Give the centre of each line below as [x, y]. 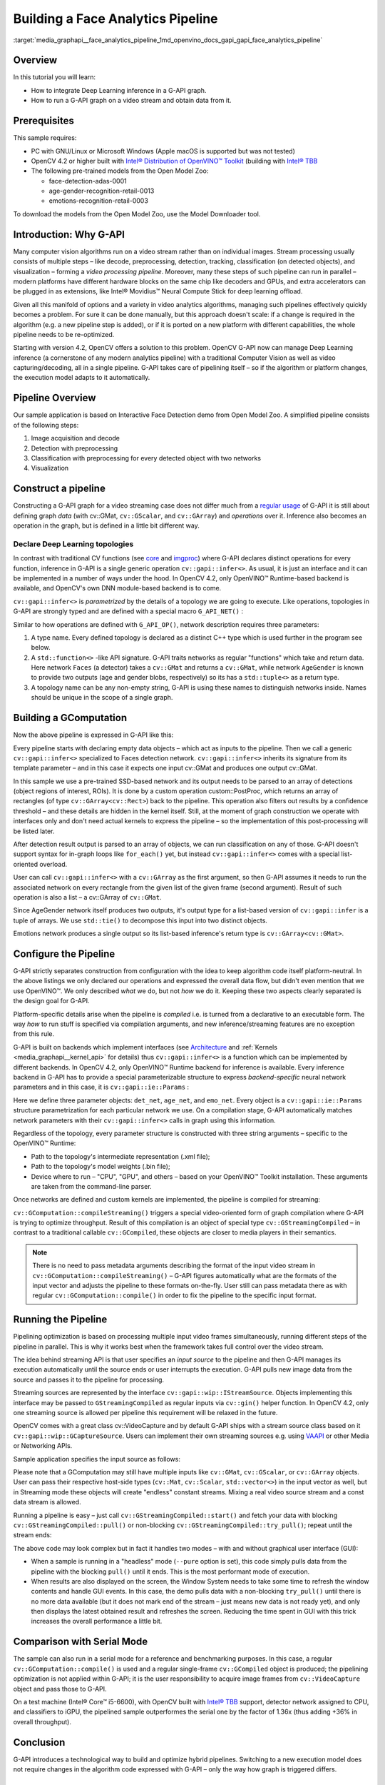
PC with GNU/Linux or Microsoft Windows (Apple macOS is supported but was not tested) [163, 151]
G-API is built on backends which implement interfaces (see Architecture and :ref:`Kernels [145, 1047]
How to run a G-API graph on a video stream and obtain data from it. [131, 101]
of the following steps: [46, 425]
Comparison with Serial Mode [81, 1642]
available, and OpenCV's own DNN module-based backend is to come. [117, 588]
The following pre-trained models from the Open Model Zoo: [120, 171]
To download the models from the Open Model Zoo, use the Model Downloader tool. [137, 213]
